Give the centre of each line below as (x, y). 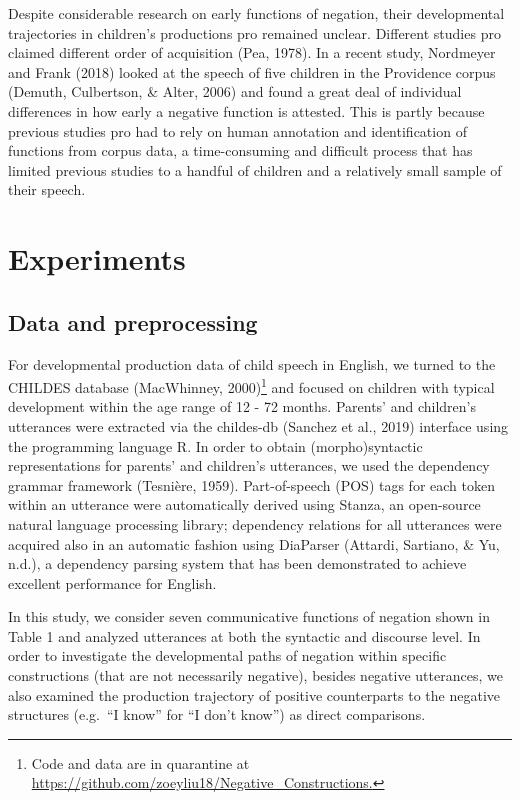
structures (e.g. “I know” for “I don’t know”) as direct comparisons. (217, 714)
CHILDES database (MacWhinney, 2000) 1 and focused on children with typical (251, 385)
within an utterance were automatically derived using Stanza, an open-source (244, 504)
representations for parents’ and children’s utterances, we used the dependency (249, 465)
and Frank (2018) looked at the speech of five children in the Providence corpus (252, 71)
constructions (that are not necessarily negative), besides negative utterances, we (255, 675)
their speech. (47, 189)
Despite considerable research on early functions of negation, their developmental (256, 13)
